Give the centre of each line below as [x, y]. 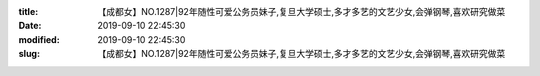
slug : [29, 54]
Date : [30, 26]
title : [28, 11]
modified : [39, 39]
